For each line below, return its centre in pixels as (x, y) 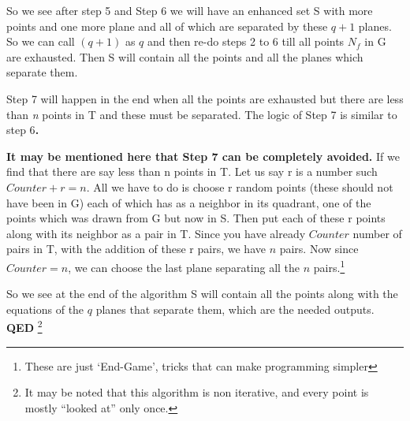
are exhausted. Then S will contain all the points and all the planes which (185, 56)
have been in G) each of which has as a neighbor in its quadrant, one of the (189, 202)
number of (377, 233)
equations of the (45, 309)
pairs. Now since (319, 249)
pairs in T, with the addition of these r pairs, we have (136, 249)
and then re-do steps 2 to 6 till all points (246, 41)
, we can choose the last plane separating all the (184, 267)
